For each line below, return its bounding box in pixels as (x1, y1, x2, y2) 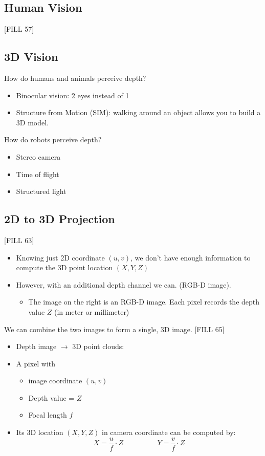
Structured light (16, 186, 67, 197)
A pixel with (16, 358, 56, 368)
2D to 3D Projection (4, 211, 115, 227)
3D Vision (4, 49, 58, 64)
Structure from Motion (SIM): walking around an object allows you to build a (16, 107, 261, 118)
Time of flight (16, 168, 59, 179)
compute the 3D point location (16, 262, 113, 273)
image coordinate (28, 375, 82, 386)
